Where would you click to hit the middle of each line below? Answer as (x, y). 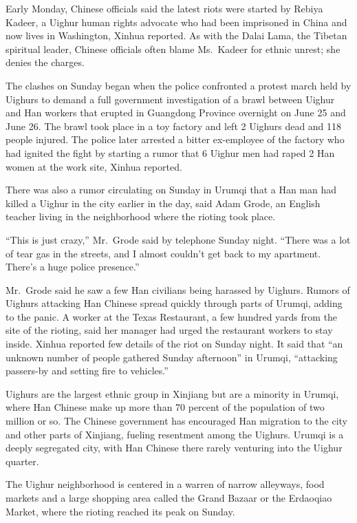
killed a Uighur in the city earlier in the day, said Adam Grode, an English (163, 203)
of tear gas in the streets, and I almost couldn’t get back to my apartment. (163, 253)
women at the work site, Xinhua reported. (94, 166)
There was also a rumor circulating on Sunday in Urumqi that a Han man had (171, 190)
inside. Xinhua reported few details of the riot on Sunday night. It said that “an (174, 344)
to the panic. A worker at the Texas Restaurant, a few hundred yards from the (172, 316)
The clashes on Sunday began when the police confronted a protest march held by (178, 85)
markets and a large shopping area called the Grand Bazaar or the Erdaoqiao (169, 498)
